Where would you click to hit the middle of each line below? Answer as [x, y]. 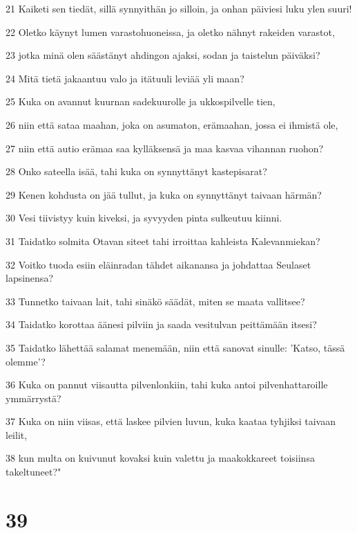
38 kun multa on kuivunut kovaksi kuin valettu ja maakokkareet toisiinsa [160, 458]
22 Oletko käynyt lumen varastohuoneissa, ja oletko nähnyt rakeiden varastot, [170, 31]
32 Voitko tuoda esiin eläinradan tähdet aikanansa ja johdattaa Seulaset [158, 264]
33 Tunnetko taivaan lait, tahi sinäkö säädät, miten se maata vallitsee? [155, 301]
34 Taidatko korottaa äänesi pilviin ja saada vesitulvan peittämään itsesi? [161, 324]
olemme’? [26, 361]
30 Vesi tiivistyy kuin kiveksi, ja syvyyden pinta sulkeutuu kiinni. [144, 218]
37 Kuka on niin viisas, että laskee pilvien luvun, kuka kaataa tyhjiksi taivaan [171, 421]
